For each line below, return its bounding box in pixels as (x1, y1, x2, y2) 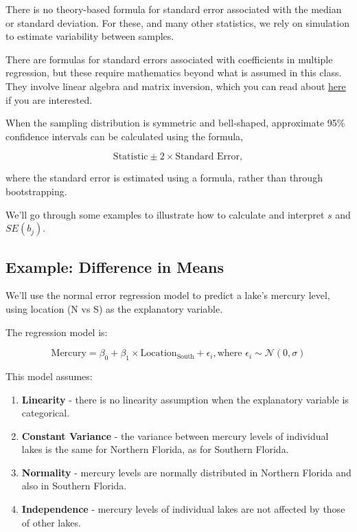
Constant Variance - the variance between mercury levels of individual (21, 428, 329, 443)
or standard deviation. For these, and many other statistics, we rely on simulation (5, 15, 349, 30)
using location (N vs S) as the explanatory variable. (5, 301, 223, 315)
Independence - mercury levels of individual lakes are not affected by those (21, 502, 345, 516)
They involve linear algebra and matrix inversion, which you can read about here (5, 78, 346, 93)
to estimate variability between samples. (5, 29, 174, 43)
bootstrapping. (5, 184, 67, 198)
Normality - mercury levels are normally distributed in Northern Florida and (21, 465, 352, 479)
